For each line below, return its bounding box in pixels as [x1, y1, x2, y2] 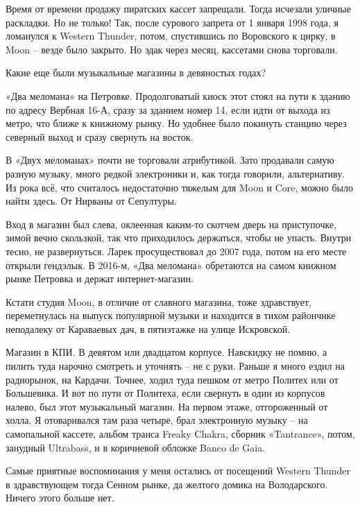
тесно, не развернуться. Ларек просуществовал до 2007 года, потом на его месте [6, 243, 347, 258]
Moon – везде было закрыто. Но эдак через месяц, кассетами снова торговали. [6, 42, 338, 56]
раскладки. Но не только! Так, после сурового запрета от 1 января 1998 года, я [6, 15, 338, 29]
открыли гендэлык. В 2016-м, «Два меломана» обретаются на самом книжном [6, 257, 336, 272]
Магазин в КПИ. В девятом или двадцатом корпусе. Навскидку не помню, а [6, 345, 327, 359]
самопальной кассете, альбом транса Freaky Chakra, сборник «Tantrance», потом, [6, 427, 355, 441]
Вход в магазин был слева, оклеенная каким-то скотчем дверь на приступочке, [6, 216, 337, 231]
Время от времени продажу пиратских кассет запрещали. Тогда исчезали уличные [6, 1, 351, 15]
